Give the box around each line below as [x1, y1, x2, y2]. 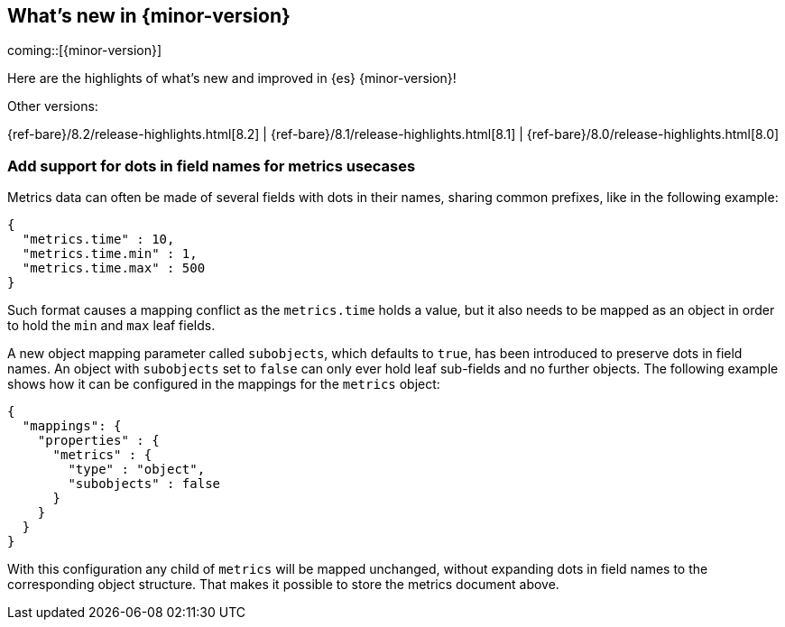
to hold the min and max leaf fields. [7, 318, 216, 334]
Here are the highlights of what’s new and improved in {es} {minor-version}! [7, 70, 457, 87]
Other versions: [7, 98, 98, 115]
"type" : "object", [68, 462, 206, 477]
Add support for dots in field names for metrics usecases [7, 156, 416, 175]
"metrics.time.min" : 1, [22, 246, 198, 262]
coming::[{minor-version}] [7, 42, 162, 59]
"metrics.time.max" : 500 [22, 261, 206, 276]
